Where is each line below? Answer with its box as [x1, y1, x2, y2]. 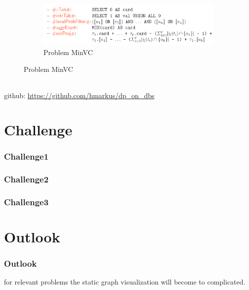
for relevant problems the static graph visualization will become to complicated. [4, 277, 246, 287]
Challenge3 [4, 195, 49, 208]
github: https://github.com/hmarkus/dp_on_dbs [4, 90, 155, 100]
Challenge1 [4, 150, 49, 162]
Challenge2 [4, 173, 49, 185]
